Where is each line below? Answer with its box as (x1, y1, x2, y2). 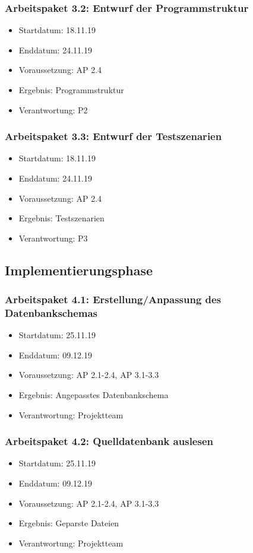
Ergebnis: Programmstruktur (18, 84, 124, 96)
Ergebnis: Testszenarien (18, 212, 105, 224)
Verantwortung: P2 (18, 103, 88, 116)
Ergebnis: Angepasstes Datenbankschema (18, 389, 169, 401)
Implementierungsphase (5, 260, 153, 279)
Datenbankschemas (5, 306, 98, 320)
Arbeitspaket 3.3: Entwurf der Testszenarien (5, 129, 222, 144)
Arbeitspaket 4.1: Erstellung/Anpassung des (5, 292, 222, 307)
